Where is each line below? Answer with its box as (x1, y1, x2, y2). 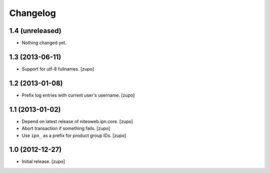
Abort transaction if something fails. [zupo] (21, 125, 110, 131)
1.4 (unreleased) (9, 26, 62, 35)
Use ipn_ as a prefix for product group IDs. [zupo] (21, 132, 126, 138)
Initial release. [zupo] (21, 158, 65, 164)
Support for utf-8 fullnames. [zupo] (21, 65, 94, 72)
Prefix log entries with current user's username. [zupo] (21, 92, 135, 98)
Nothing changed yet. (21, 40, 67, 46)
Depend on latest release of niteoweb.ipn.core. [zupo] (21, 118, 133, 124)
